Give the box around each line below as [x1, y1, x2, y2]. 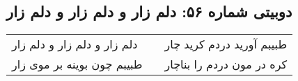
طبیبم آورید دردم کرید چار [164, 36, 288, 53]
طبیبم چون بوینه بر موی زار [12, 56, 143, 73]
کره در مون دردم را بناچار [164, 56, 288, 73]
